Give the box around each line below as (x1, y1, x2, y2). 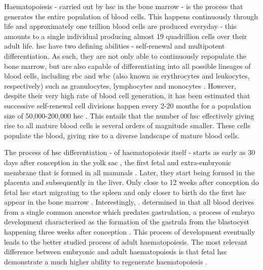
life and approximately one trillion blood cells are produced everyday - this (4, 21, 237, 31)
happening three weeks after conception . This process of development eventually (4, 226, 255, 237)
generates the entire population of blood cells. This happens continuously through (4, 11, 258, 21)
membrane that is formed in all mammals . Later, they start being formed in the (4, 167, 255, 177)
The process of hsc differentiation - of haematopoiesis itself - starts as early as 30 (4, 147, 255, 158)
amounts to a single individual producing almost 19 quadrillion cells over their (4, 30, 247, 41)
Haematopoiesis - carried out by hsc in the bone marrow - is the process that (4, 1, 243, 11)
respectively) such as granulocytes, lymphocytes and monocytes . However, (4, 80, 236, 91)
